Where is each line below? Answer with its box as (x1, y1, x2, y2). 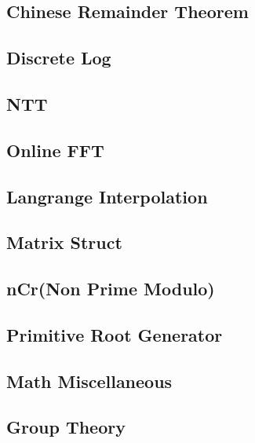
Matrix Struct (6, 230, 122, 254)
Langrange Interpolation (6, 184, 208, 208)
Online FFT (6, 137, 104, 162)
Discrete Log (6, 46, 111, 70)
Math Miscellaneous (6, 368, 173, 393)
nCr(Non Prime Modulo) (6, 276, 215, 301)
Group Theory (6, 415, 126, 439)
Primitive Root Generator (6, 322, 223, 346)
